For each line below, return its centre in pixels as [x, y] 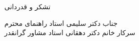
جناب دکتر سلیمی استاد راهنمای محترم [61, 23]
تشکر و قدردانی [28, 6]
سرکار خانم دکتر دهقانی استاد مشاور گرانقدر [70, 32]
